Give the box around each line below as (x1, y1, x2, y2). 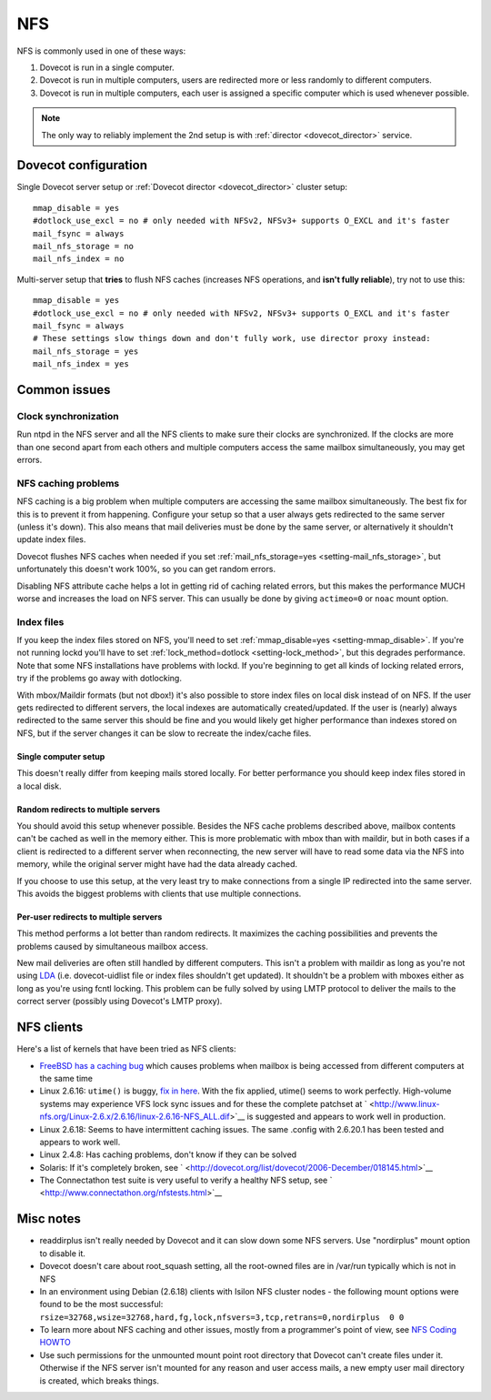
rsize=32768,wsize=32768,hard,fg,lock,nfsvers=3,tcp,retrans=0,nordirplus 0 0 (39, 1312, 405, 1323)
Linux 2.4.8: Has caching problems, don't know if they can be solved (39, 1149, 297, 1160)
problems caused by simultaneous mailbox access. (16, 941, 208, 952)
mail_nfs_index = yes (33, 359, 129, 369)
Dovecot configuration (16, 157, 147, 173)
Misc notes (16, 1211, 82, 1227)
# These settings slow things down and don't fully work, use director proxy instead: (33, 333, 431, 344)
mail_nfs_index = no (33, 254, 125, 264)
